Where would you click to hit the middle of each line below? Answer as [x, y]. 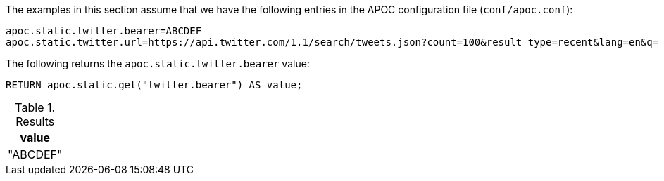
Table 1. [35, 107]
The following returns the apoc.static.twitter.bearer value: [158, 63]
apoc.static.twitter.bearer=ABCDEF [104, 31]
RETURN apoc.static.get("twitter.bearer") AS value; [154, 85]
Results [35, 121]
